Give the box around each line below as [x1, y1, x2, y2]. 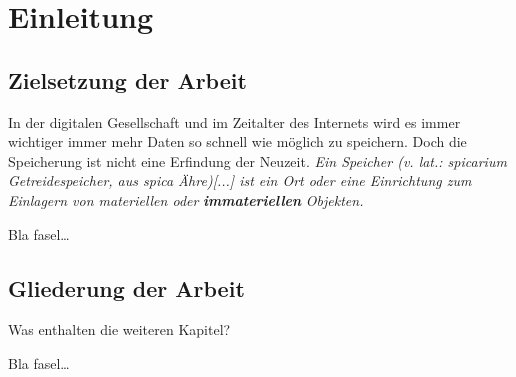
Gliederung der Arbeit [8, 272, 245, 303]
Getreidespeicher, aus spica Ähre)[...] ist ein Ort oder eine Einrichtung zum [8, 170, 472, 191]
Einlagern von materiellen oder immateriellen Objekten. [8, 189, 364, 210]
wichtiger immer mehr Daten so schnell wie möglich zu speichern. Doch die [8, 131, 467, 152]
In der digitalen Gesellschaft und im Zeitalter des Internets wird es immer [8, 111, 461, 132]
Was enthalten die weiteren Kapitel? [8, 319, 231, 340]
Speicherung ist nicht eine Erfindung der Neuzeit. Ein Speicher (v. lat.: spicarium [8, 150, 507, 171]
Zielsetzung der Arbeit [8, 64, 247, 95]
